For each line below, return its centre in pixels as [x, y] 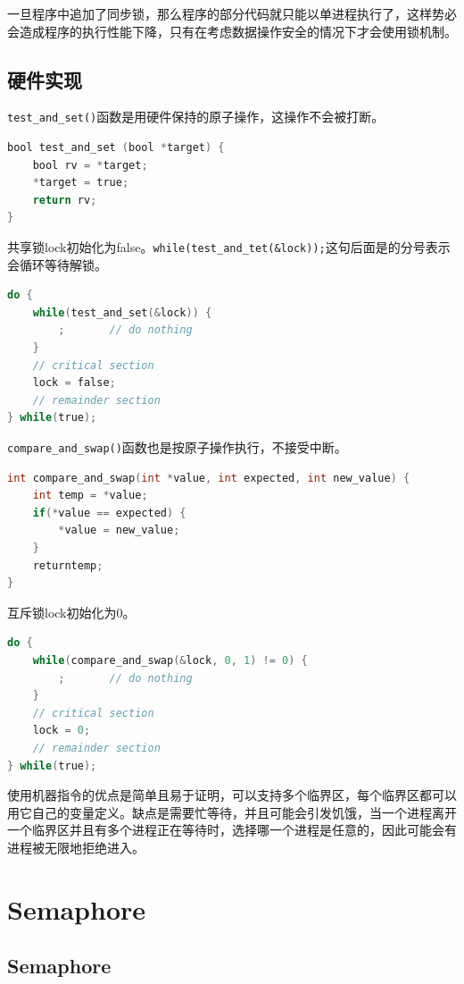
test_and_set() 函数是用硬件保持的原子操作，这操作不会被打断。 [196, 117]
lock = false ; [74, 383]
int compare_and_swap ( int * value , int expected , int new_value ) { [209, 478]
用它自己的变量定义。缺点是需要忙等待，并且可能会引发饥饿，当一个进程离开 [232, 812]
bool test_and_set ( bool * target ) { [116, 148]
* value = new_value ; [119, 530]
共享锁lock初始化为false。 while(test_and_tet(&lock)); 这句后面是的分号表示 [229, 247]
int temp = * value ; [90, 496]
